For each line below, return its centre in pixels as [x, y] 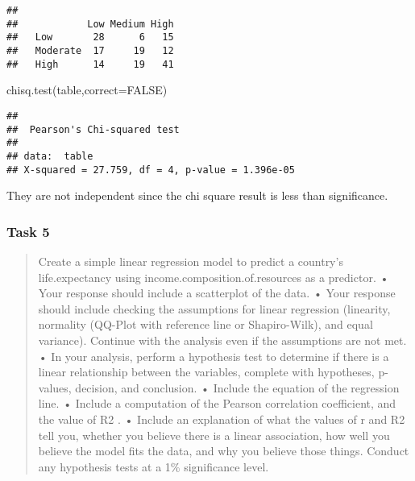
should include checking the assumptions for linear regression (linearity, [214, 308]
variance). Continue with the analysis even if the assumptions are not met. [222, 340]
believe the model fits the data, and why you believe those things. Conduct [224, 451]
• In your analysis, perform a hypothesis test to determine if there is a [214, 356]
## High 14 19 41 [90, 64]
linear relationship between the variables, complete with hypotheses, [206, 372]
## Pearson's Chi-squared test [93, 129]
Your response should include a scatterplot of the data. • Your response [217, 293]
